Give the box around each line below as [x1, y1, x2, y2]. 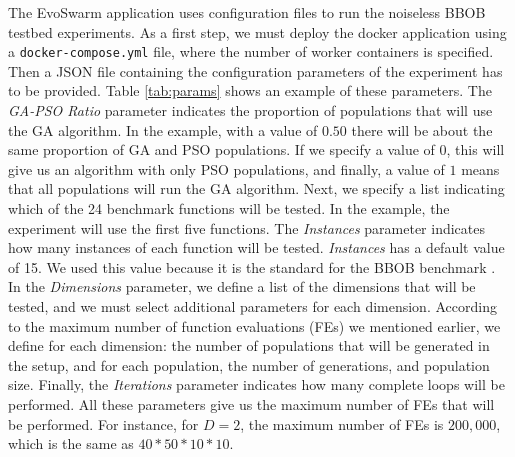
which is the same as [8, 433, 134, 454]
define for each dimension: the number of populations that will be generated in [8, 335, 490, 356]
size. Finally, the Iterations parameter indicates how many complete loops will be [8, 374, 505, 395]
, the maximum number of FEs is [240, 413, 444, 434]
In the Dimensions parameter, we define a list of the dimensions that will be [8, 276, 476, 297]
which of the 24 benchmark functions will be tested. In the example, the [8, 198, 450, 218]
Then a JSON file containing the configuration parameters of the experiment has [8, 60, 503, 81]
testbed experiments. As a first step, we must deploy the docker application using [8, 21, 507, 42]
